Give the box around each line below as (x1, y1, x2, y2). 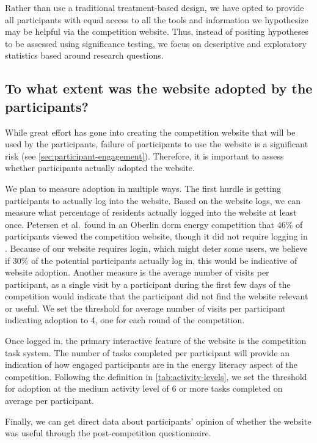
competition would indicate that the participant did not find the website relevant (5, 290, 308, 302)
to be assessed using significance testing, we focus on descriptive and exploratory (5, 37, 307, 49)
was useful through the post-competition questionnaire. (5, 427, 211, 439)
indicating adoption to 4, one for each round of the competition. (5, 313, 245, 326)
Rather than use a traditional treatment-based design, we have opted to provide (5, 1, 304, 13)
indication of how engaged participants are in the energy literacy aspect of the (5, 358, 298, 371)
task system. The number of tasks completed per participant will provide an (5, 346, 290, 359)
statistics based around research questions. (5, 49, 164, 62)
